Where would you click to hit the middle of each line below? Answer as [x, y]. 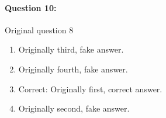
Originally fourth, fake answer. [73, 69]
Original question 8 [39, 29]
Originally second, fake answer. [74, 108]
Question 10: [31, 7]
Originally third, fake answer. [71, 49]
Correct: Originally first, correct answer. [90, 88]
